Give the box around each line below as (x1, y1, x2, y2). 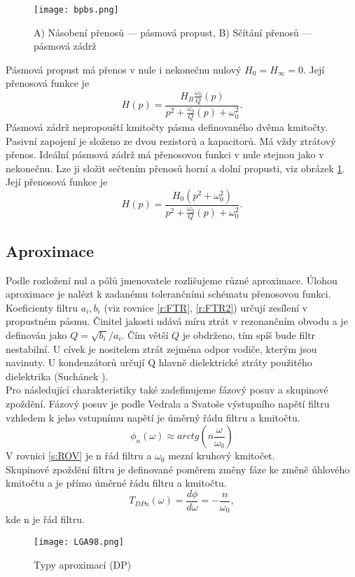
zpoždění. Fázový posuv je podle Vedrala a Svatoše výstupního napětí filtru (6, 396, 330, 410)
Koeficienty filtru (6, 300, 78, 314)
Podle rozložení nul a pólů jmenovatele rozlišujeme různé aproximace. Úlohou (6, 272, 337, 287)
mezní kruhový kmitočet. (168, 448, 275, 463)
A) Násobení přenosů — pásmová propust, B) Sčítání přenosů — (34, 25, 312, 39)
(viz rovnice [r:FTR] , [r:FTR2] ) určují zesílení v (104, 300, 308, 314)
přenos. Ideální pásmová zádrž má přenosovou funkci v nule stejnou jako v (6, 147, 324, 162)
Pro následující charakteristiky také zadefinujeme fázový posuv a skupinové (6, 382, 328, 397)
